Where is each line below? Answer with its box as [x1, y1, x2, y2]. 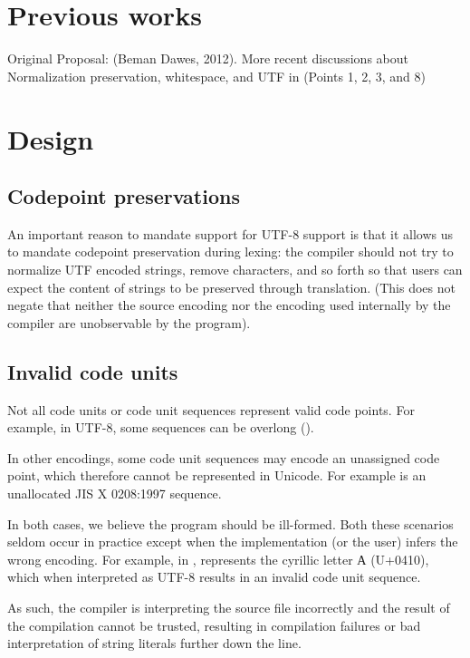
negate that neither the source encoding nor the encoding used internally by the [7, 295, 451, 314]
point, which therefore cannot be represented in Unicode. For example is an [7, 466, 427, 485]
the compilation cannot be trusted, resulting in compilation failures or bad [7, 615, 421, 634]
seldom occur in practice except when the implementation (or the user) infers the [7, 532, 458, 551]
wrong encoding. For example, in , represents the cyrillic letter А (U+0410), [7, 549, 429, 568]
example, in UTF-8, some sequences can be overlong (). [7, 418, 314, 437]
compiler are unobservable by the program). [7, 313, 251, 332]
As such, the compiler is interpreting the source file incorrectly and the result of [7, 598, 450, 616]
